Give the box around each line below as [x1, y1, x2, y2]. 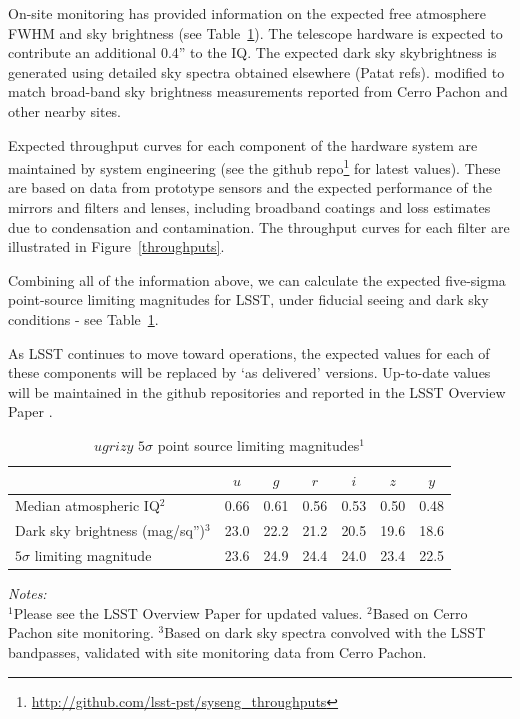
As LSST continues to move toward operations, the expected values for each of [8, 342, 490, 363]
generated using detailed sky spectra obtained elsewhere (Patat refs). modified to [8, 61, 505, 82]
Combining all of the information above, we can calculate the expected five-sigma [8, 269, 506, 290]
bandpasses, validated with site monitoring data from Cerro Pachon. [8, 641, 427, 662]
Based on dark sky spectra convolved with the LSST [164, 622, 486, 643]
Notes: [8, 583, 47, 604]
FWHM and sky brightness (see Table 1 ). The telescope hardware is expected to [8, 22, 503, 43]
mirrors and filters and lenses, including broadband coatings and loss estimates [8, 197, 491, 217]
